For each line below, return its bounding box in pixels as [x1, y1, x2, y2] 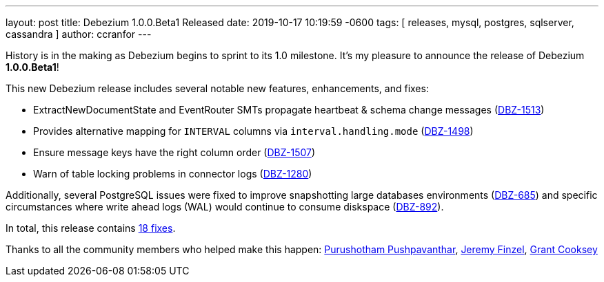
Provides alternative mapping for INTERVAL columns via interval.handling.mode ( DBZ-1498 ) [33, 125, 474, 137]
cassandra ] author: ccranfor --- [6, 28, 152, 40]
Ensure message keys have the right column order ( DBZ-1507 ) [33, 147, 316, 158]
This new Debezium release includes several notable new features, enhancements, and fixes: [6, 83, 429, 94]
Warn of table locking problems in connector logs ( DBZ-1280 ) [33, 168, 312, 180]
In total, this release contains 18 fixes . [6, 222, 176, 234]
